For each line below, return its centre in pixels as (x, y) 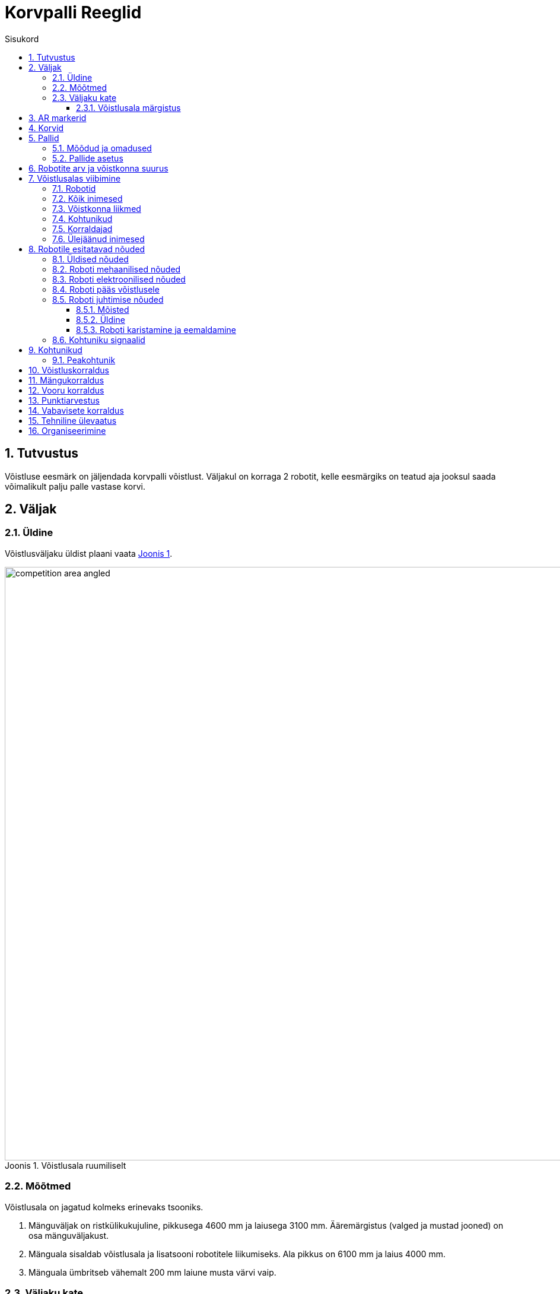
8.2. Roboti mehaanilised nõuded (117, 269)
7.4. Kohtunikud (82, 218)
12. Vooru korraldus (66, 390)
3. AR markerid (58, 118)
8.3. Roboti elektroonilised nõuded (119, 279)
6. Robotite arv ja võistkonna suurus (98, 168)
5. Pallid (44, 138)
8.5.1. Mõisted (103, 309)
